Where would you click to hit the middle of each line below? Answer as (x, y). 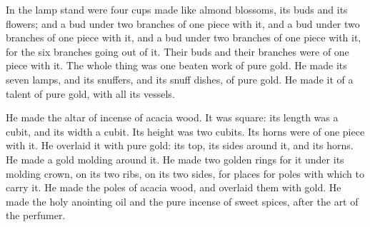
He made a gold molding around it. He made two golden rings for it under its (175, 159)
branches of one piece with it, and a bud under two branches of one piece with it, (184, 37)
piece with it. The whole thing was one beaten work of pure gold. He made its (176, 65)
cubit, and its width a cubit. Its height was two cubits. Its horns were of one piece (185, 131)
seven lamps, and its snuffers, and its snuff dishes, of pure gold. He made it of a (180, 79)
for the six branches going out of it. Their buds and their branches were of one (177, 51)
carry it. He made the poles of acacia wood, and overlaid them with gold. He (174, 187)
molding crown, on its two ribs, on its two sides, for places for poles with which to (185, 173)
